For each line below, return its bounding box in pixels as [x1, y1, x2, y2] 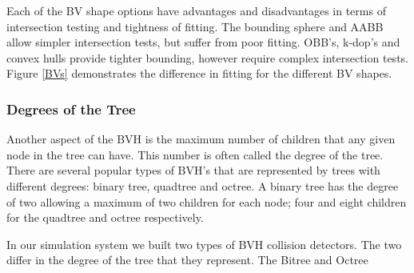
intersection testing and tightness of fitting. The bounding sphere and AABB [6, 18, 384, 34]
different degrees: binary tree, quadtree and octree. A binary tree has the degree [6, 177, 399, 194]
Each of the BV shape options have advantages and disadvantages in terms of [6, 2, 386, 18]
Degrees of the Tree [6, 98, 136, 118]
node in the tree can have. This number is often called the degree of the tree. [6, 146, 384, 163]
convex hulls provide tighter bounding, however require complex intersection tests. [6, 49, 408, 66]
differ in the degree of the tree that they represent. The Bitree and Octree [6, 251, 368, 268]
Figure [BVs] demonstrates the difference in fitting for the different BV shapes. [6, 65, 392, 82]
